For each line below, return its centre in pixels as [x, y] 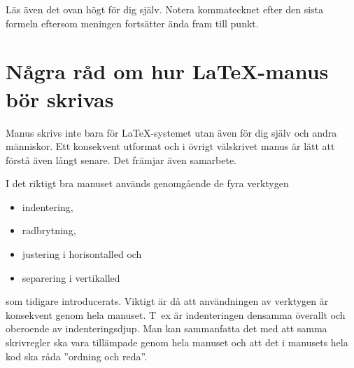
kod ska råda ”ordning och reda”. [77, 356]
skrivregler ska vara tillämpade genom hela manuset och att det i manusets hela [177, 342]
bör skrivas [60, 98]
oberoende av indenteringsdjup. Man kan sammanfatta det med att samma [167, 328]
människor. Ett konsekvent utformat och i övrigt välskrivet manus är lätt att [170, 146]
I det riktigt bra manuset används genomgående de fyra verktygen [147, 183]
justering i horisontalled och [82, 254]
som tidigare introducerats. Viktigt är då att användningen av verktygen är [167, 301]
